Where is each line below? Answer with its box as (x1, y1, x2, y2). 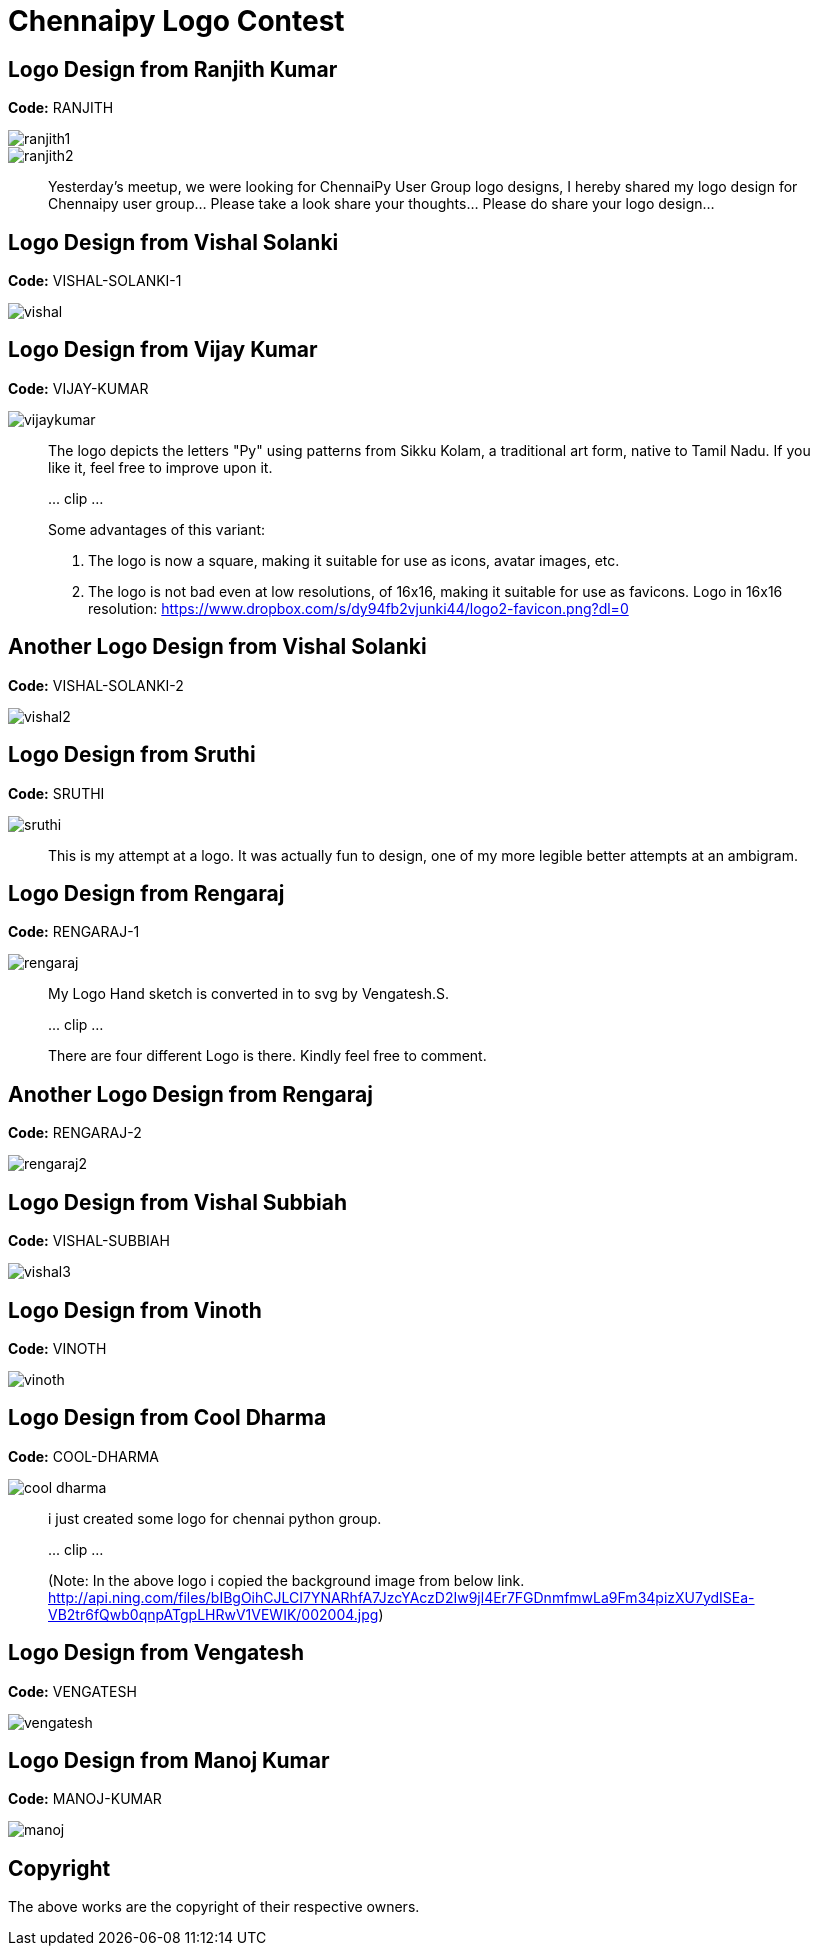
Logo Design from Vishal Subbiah (8, 1189, 348, 1215)
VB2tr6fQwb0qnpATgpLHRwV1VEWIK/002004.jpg (48, 1605, 379, 1623)
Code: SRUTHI (8, 784, 105, 802)
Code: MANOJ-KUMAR (8, 1790, 162, 1808)
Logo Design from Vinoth (8, 1297, 262, 1323)
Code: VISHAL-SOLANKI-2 (8, 676, 184, 694)
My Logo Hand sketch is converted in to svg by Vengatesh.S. (48, 985, 450, 1003)
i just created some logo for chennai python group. (48, 1509, 382, 1527)
